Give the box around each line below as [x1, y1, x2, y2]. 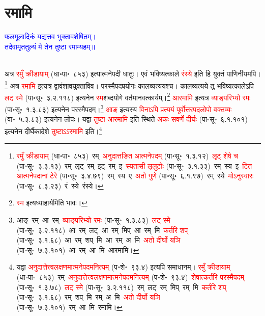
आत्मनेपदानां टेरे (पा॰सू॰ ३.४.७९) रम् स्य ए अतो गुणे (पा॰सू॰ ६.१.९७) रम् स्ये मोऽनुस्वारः [16, 170, 254, 181]
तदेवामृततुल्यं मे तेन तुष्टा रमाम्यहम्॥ [5, 41, 95, 51]
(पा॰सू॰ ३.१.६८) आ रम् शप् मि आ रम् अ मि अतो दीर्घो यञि [16, 234, 181, 245]
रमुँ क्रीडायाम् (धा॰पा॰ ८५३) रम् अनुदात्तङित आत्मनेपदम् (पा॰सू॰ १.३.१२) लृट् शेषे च [16, 150, 239, 161]
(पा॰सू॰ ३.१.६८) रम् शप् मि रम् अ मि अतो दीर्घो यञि [16, 292, 160, 302]
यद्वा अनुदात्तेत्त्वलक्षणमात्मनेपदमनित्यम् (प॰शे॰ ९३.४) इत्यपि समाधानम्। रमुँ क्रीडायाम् [16, 261, 230, 272]
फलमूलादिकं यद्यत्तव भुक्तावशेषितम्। [5, 31, 96, 42]
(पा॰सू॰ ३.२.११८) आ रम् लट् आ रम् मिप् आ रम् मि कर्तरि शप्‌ [16, 224, 188, 235]
